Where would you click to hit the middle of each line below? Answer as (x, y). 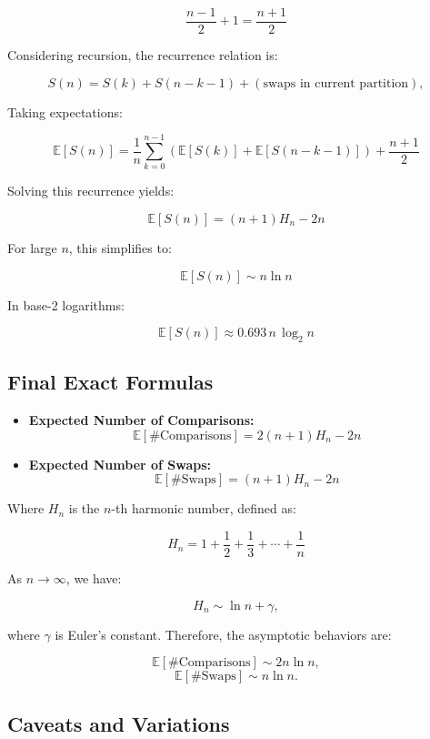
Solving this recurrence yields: (91, 191)
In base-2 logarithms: (66, 304)
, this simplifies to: (120, 247)
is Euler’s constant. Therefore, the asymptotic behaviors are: (223, 634)
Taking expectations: (65, 111)
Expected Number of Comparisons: (141, 420)
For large (32, 247)
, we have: (94, 578)
